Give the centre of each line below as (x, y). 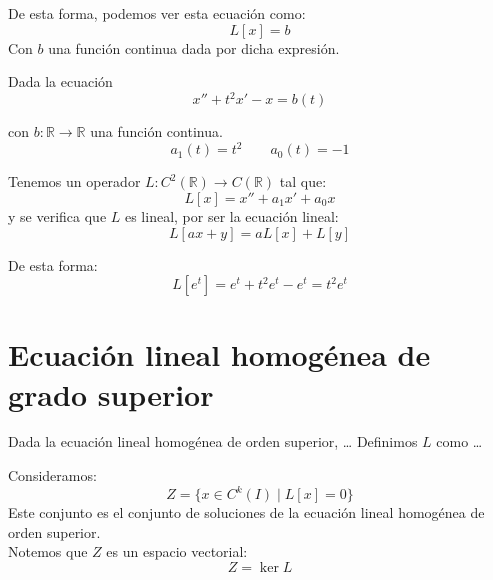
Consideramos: (52, 475)
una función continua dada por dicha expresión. (194, 47)
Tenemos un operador (74, 181)
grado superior (111, 393)
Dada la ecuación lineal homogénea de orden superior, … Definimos (213, 441)
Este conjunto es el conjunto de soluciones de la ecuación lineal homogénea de (246, 512)
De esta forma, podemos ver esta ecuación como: (157, 13)
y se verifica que (57, 215)
